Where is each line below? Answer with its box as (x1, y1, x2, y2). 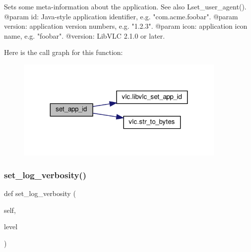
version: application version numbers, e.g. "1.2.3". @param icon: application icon (4, 21, 248, 31)
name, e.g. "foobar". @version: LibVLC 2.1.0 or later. (4, 30, 165, 41)
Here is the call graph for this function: (4, 47, 123, 57)
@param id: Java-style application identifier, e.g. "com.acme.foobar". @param (4, 11, 238, 21)
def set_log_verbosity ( (4, 188, 76, 199)
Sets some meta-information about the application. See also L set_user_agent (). (4, 1, 247, 11)
